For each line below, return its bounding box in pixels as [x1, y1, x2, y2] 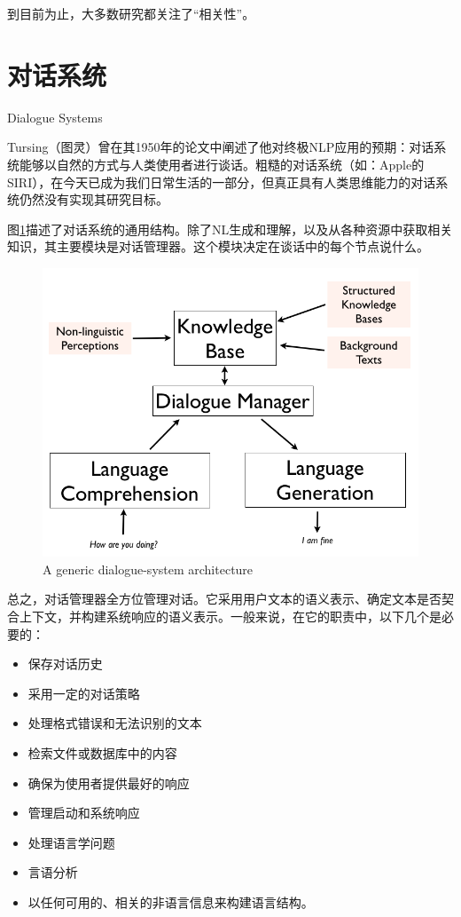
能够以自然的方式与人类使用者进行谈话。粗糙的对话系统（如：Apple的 [19, 154, 425, 173]
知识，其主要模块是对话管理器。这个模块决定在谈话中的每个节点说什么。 [7, 237, 429, 256]
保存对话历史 [27, 654, 103, 673]
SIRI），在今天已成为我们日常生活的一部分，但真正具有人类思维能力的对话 [7, 172, 436, 191]
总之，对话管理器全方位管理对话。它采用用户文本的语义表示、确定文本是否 [7, 589, 441, 608]
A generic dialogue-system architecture [43, 559, 254, 578]
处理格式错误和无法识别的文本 [27, 714, 202, 732]
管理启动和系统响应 [27, 803, 140, 822]
